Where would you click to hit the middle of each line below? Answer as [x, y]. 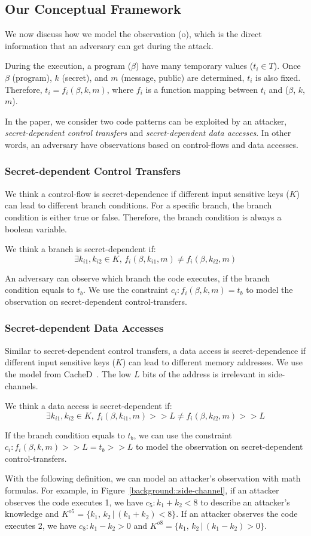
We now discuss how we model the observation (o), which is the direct [133, 34]
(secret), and [85, 77]
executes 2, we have [41, 525]
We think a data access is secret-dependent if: [89, 406]
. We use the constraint [126, 290]
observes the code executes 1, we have [74, 502]
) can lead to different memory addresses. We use [212, 362]
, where [120, 89]
